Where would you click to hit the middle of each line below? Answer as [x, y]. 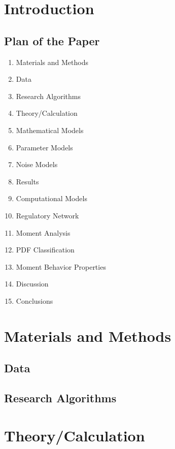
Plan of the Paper [52, 40]
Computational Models [51, 198]
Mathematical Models [50, 130]
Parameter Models [44, 147]
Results [27, 181]
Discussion [32, 284]
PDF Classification [45, 250]
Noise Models [37, 164]
